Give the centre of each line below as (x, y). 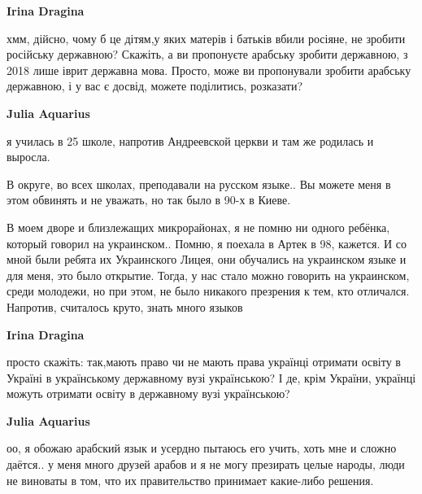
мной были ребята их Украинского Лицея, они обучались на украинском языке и (207, 259)
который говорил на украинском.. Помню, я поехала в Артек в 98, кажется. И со (207, 243)
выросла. (28, 157)
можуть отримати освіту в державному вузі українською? (148, 393)
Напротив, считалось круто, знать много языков (125, 306)
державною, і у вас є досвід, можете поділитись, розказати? (155, 86)
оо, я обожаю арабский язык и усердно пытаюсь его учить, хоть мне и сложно (202, 448)
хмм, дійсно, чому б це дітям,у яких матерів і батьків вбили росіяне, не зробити (206, 38)
